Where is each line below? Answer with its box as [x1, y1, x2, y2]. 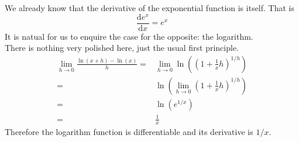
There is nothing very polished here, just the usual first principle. [5, 41, 239, 54]
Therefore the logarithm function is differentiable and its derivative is [5, 126, 253, 138]
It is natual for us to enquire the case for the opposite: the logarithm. [5, 30, 253, 42]
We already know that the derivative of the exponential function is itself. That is [5, 2, 294, 13]
